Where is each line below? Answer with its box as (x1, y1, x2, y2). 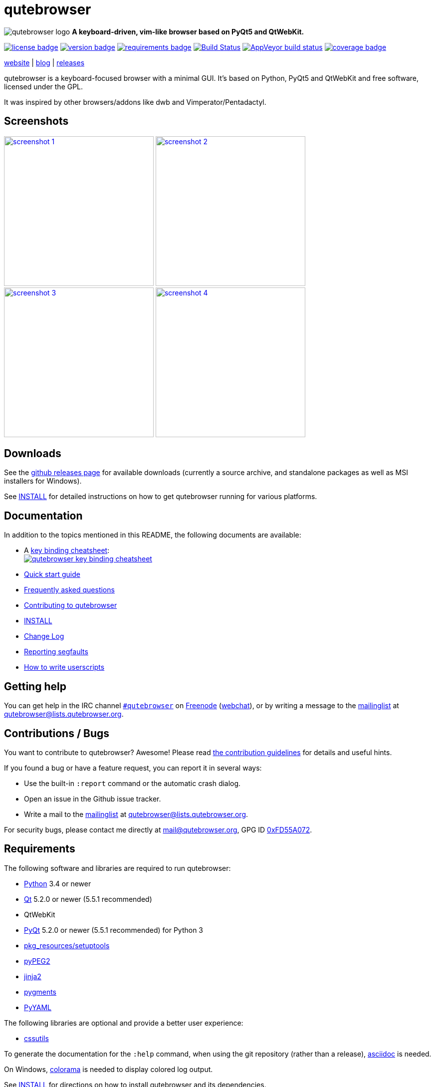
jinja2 (24, 972, 41, 981)
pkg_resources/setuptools (24, 941, 110, 950)
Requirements (4, 842, 75, 855)
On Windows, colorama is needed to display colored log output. (4, 1065, 213, 1074)
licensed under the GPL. (4, 82, 83, 91)
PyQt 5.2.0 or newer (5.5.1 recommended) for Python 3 (24, 925, 204, 934)
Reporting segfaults (24, 647, 88, 656)
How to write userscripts (24, 663, 105, 672)
